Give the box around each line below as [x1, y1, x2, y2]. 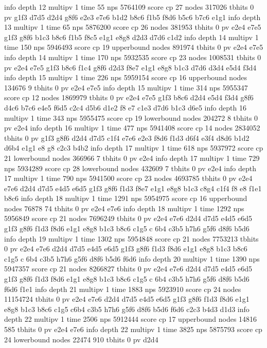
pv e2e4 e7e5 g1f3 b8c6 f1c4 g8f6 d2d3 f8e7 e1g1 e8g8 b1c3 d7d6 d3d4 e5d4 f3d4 [4, 62, 257, 72]
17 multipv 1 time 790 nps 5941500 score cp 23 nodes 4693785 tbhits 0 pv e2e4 [4, 173, 253, 184]
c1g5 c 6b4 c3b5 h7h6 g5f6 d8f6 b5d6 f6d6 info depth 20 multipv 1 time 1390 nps [4, 253, 260, 264]
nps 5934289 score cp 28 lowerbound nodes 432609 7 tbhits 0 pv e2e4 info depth [4, 162, 256, 173]
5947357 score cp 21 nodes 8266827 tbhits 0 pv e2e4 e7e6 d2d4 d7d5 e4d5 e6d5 [4, 263, 253, 274]
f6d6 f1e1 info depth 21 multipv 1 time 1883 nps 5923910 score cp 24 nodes [4, 283, 241, 294]
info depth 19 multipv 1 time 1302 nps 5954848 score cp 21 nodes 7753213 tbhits [4, 233, 259, 244]
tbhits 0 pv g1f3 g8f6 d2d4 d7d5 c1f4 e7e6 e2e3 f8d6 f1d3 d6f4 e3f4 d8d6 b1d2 [4, 132, 250, 143]
